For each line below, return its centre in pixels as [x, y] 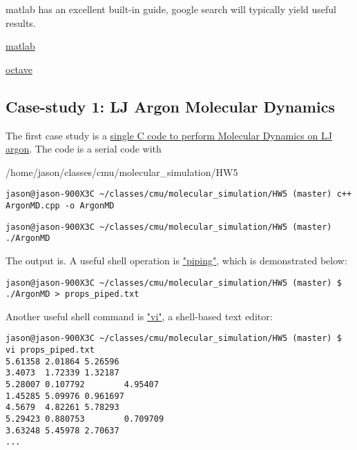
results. [21, 22]
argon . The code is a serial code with [84, 149]
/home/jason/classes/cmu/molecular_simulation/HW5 [122, 172]
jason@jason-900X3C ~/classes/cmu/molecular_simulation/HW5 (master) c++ [179, 194]
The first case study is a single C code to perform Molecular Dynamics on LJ [169, 135]
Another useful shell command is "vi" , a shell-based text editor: [139, 316]
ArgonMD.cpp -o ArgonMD [60, 206]
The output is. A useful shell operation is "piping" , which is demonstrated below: [176, 260]
